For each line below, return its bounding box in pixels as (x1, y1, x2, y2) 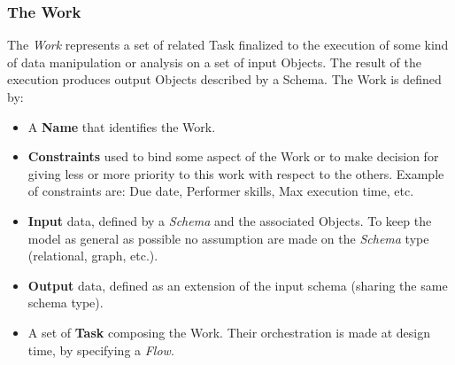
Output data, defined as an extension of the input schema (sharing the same (27, 276, 448, 294)
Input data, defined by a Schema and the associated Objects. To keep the (27, 211, 432, 229)
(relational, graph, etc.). (27, 246, 158, 265)
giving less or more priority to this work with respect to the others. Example (27, 164, 444, 182)
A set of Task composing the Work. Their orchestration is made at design (27, 322, 431, 341)
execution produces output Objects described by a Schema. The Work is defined (7, 70, 442, 89)
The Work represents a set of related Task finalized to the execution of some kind (7, 35, 449, 54)
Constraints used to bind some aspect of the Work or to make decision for (27, 147, 439, 166)
